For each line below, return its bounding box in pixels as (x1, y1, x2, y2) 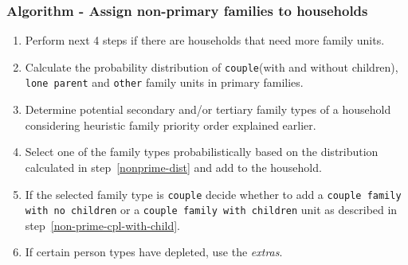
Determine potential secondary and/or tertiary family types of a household (25, 101, 391, 118)
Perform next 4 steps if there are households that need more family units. (25, 32, 385, 49)
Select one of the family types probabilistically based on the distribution (25, 143, 379, 160)
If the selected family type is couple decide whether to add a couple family (25, 185, 402, 202)
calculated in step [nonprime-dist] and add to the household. (25, 158, 322, 175)
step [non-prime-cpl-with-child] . (25, 216, 181, 233)
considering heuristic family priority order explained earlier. (25, 116, 316, 133)
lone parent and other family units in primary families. (25, 74, 304, 91)
